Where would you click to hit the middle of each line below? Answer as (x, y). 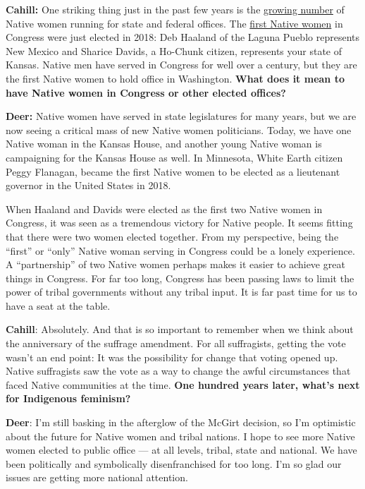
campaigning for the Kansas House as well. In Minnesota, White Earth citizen (174, 157)
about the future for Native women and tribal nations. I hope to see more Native (180, 436)
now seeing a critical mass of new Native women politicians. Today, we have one (179, 129)
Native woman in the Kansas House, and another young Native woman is (164, 144)
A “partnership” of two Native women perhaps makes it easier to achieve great (175, 264)
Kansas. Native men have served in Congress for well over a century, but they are (181, 65)
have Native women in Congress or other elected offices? (146, 92)
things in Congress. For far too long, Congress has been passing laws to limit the (180, 278)
